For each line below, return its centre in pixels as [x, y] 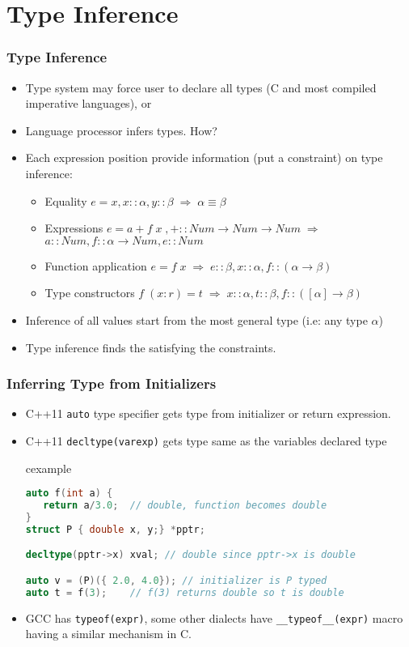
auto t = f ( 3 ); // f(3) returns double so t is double [185, 592]
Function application [96, 265]
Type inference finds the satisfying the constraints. [151, 347]
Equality [66, 200]
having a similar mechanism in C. [108, 634]
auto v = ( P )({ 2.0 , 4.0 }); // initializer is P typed [176, 580]
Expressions [74, 228]
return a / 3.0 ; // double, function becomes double [185, 506]
